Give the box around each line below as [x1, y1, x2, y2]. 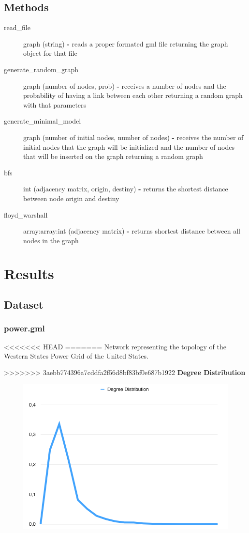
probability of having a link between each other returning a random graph [23, 90, 243, 100]
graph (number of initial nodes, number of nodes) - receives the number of [23, 132, 244, 142]
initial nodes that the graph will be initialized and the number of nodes [23, 141, 235, 152]
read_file [4, 22, 30, 32]
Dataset [4, 297, 44, 312]
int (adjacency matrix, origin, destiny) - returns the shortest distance [23, 184, 228, 194]
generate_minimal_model [4, 116, 81, 126]
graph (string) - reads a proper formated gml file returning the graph [23, 38, 228, 48]
